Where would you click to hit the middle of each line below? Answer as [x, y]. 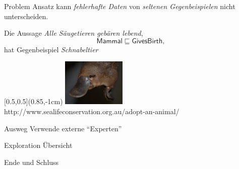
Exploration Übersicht [38, 145]
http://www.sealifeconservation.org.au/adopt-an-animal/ [92, 111]
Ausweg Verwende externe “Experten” [63, 128]
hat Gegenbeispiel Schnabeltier [51, 49]
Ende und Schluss [32, 162]
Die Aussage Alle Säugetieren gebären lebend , [74, 33]
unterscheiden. [26, 16]
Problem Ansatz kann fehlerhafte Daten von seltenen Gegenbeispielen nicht [120, 6]
